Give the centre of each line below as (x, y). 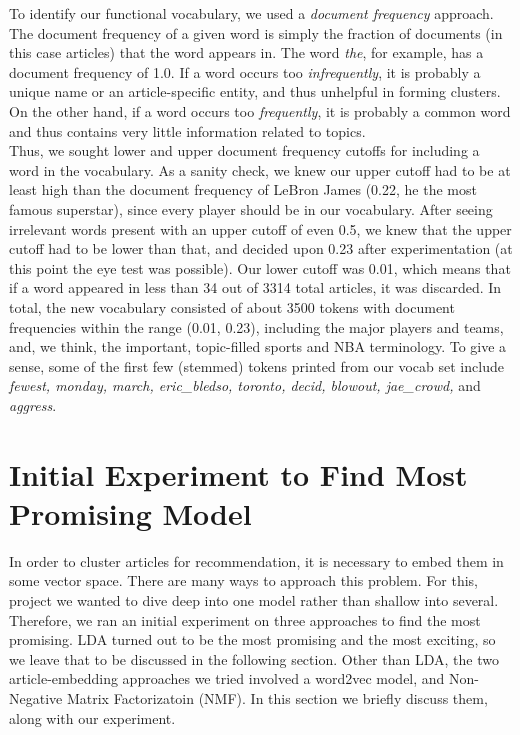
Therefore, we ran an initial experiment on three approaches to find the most (245, 619)
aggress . (33, 404)
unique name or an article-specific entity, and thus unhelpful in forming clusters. (255, 91)
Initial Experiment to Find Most (238, 473)
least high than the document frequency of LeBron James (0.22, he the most (243, 189)
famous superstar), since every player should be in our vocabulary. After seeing (251, 208)
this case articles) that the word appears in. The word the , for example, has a (246, 52)
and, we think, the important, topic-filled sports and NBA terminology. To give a (258, 346)
